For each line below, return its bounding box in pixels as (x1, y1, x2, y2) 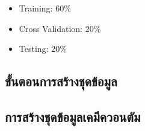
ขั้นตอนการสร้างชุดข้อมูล (5, 72, 117, 91)
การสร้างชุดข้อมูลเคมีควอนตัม (5, 107, 141, 126)
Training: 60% (19, 2, 71, 14)
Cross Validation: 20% (19, 22, 101, 34)
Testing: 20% (19, 42, 67, 55)
